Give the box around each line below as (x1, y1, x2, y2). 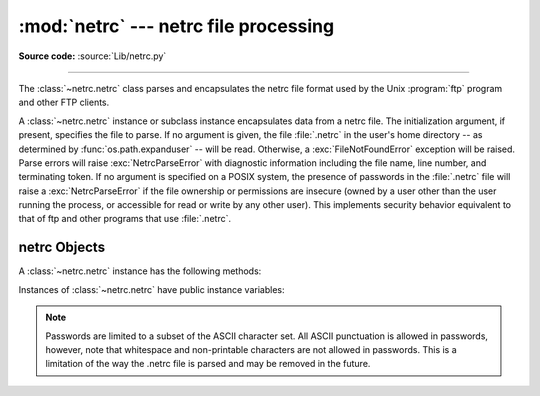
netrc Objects (18, 239, 105, 256)
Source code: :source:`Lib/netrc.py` (18, 50, 167, 62)
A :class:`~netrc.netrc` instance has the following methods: (18, 265, 262, 277)
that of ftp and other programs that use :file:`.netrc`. (18, 213, 232, 225)
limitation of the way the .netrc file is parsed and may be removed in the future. (45, 358, 371, 370)
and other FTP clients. (18, 96, 110, 109)
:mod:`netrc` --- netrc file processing (18, 15, 335, 37)
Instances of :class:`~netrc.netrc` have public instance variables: (18, 283, 285, 295)
